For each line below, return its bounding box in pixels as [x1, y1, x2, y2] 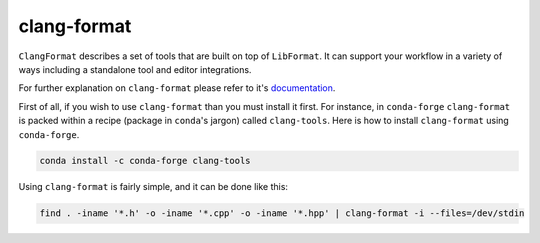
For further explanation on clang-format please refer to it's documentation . [18, 82, 336, 94]
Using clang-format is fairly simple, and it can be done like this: [18, 181, 289, 193]
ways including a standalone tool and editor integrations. [18, 63, 252, 75]
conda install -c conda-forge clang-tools [39, 155, 251, 167]
